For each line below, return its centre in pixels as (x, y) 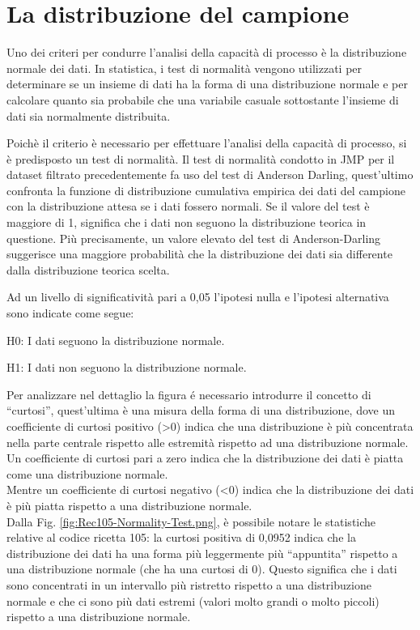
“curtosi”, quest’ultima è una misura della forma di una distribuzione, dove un (201, 410)
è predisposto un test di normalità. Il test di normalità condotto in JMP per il (201, 158)
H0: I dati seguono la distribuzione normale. (116, 340)
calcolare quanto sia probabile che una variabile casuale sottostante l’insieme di (203, 99)
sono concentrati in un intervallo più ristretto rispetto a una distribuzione (189, 584)
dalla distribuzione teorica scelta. (88, 269)
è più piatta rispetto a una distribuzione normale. (129, 505)
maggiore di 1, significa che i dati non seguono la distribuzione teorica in (187, 222)
